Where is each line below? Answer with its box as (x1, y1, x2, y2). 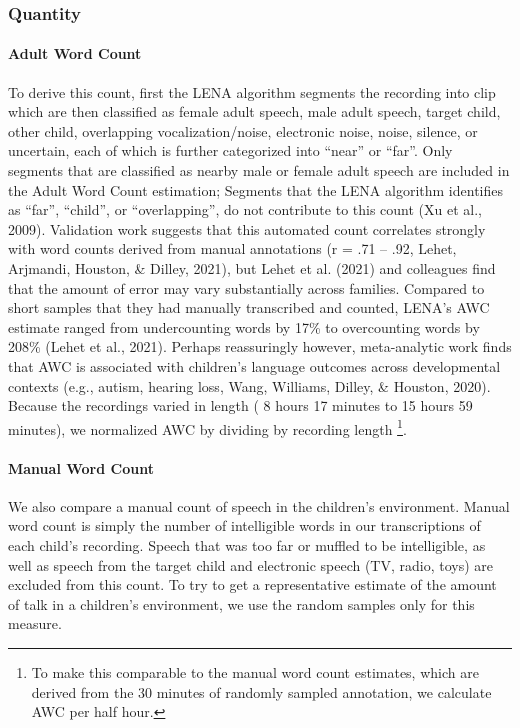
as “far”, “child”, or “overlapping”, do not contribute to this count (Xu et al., (8, 199, 482, 220)
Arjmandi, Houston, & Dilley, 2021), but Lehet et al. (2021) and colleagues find (8, 257, 496, 278)
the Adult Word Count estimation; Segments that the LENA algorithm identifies (8, 179, 503, 200)
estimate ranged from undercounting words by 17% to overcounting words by (8, 316, 480, 337)
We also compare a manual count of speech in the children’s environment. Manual (8, 495, 510, 516)
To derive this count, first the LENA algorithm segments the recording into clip (8, 81, 496, 102)
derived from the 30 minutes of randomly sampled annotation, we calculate (31, 681, 492, 702)
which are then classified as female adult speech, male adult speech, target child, (8, 101, 501, 122)
